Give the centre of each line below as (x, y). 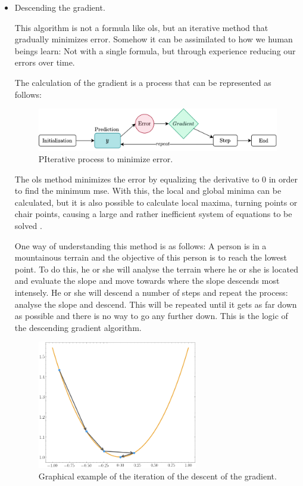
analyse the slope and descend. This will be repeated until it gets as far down (156, 304)
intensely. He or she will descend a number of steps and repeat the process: (151, 292)
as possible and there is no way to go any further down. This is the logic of (151, 316)
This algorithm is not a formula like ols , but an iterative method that (141, 27)
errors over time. (45, 62)
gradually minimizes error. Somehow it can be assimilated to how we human (154, 39)
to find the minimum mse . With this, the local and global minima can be (148, 191)
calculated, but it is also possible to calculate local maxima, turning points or (156, 202)
